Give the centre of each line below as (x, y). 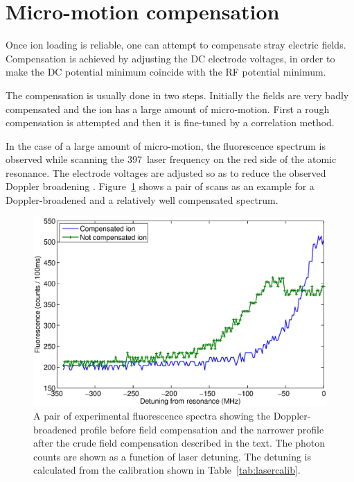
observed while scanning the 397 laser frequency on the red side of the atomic (171, 159)
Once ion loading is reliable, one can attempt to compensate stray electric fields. (176, 45)
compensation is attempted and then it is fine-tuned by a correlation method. (170, 122)
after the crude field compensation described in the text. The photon (179, 443)
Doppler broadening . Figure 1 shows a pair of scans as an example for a (160, 186)
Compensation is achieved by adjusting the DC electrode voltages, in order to (170, 58)
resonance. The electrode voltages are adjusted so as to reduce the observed (166, 172)
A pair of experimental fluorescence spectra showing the (152, 416)
